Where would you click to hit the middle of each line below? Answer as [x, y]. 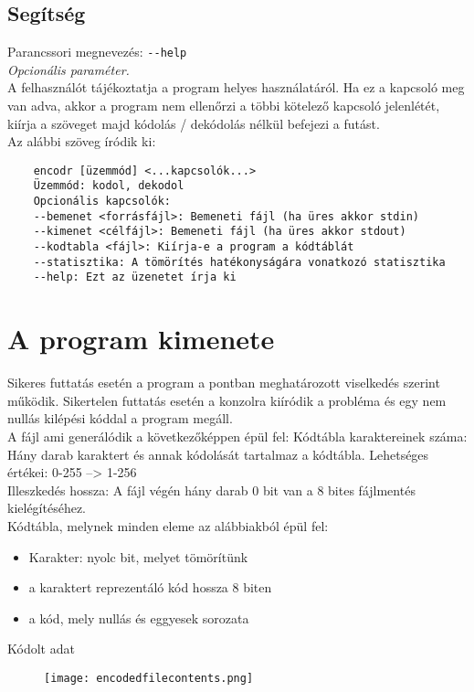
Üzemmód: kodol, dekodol [109, 186]
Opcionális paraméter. [68, 69]
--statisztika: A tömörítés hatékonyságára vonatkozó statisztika [239, 262]
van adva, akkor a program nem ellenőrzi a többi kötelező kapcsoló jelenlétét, [224, 106]
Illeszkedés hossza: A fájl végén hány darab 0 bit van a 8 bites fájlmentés [211, 490]
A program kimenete [141, 339]
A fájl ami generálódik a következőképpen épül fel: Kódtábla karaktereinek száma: [237, 436]
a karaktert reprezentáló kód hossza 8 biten [150, 587]
